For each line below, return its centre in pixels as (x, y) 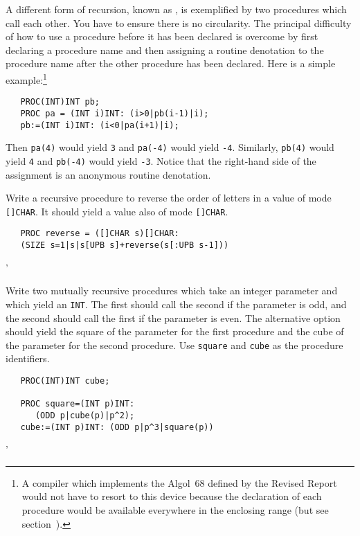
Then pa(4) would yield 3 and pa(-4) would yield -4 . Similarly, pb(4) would (170, 147)
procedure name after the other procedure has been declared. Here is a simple (171, 63)
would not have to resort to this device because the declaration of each (172, 496)
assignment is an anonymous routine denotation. (108, 174)
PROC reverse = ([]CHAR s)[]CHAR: (100, 234)
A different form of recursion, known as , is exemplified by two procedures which (176, 9)
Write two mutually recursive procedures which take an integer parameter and (172, 291)
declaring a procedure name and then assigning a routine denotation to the (165, 50)
